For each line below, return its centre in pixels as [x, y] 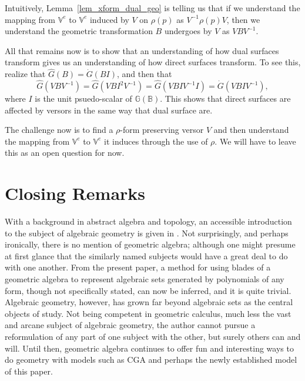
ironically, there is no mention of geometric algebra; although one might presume [150, 244]
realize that [25, 74]
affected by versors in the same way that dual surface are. [109, 110]
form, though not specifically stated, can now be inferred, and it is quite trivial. [148, 290]
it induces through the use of [156, 141]
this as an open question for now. [65, 153]
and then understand [251, 130]
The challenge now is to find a [59, 130]
